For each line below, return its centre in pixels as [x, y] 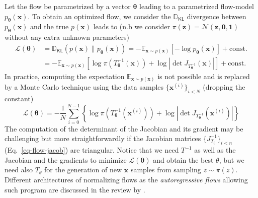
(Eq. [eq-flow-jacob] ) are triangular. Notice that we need [92, 150]
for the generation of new [83, 170]
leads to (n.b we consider [132, 26]
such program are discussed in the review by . [75, 189]
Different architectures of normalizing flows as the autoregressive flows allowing [126, 180]
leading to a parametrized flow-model [197, 6]
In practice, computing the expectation [65, 76]
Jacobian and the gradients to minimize [66, 159]
